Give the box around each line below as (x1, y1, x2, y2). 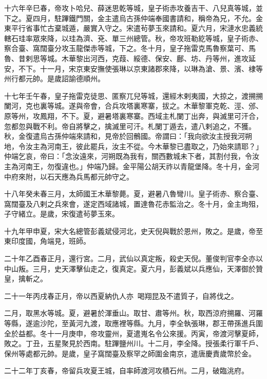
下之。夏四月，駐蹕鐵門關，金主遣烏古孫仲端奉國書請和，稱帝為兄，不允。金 (4, 12, 263, 23)
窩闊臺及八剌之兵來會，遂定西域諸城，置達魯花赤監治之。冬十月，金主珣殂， (4, 198, 263, 209)
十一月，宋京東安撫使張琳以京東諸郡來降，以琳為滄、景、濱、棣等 (40, 63, 263, 74)
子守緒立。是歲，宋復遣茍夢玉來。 (4, 208, 119, 219)
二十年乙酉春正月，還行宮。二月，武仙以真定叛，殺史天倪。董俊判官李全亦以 (4, 253, 263, 264)
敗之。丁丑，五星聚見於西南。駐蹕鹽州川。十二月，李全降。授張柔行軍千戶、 (4, 338, 263, 349)
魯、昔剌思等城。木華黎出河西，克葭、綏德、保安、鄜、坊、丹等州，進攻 (4, 52, 249, 63)
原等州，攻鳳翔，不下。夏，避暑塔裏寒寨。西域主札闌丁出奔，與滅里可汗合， (4, 110, 263, 121)
